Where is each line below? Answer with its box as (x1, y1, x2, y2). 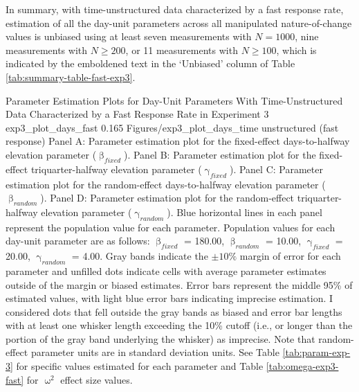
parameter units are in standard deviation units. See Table (30, 345, 279, 359)
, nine (295, 29, 319, 44)
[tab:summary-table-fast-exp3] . (6, 69, 136, 84)
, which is (276, 42, 317, 57)
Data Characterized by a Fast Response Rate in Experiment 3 (6, 107, 269, 121)
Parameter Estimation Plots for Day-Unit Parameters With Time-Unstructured (6, 93, 343, 107)
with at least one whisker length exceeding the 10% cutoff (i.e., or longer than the (6, 318, 353, 332)
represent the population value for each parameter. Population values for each (6, 220, 335, 234)
